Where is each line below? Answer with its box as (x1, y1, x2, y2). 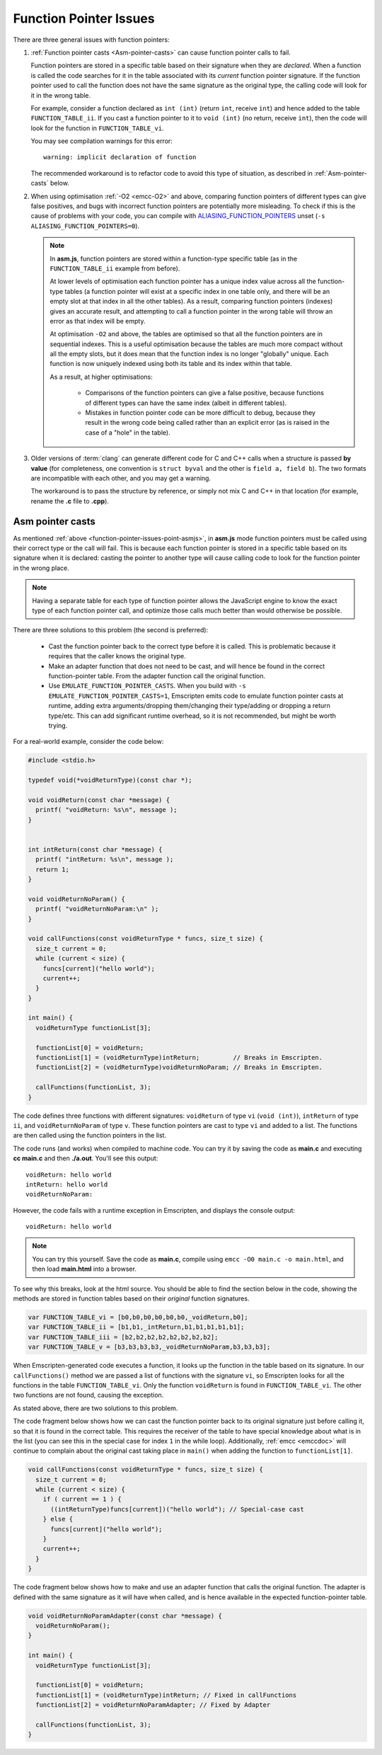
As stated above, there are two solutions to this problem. (13, 1404, 178, 1412)
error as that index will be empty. (50, 316, 146, 325)
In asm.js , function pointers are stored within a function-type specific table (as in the (50, 254, 297, 263)
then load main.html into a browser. (32, 1264, 137, 1274)
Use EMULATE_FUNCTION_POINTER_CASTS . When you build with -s (48, 682, 247, 690)
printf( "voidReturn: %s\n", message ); (35, 806, 178, 814)
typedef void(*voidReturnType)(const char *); (28, 776, 192, 784)
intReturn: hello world (25, 1180, 108, 1189)
